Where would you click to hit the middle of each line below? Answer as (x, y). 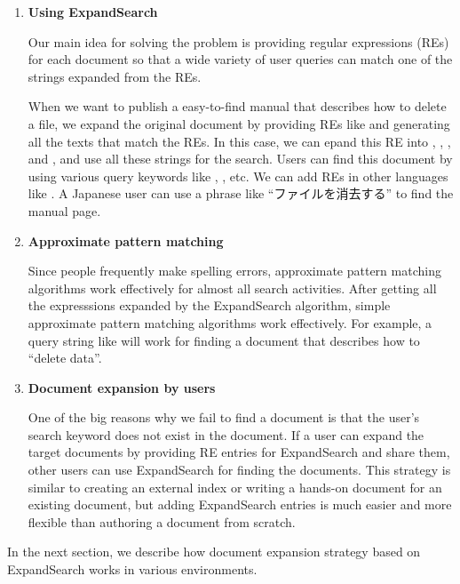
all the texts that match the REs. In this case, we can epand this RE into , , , (239, 141)
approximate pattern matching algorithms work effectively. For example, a (230, 322)
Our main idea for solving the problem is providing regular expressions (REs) (238, 41)
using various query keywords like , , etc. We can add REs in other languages (238, 176)
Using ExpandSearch (93, 12)
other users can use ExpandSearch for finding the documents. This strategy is (239, 470)
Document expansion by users (122, 387)
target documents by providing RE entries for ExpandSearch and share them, (239, 452)
